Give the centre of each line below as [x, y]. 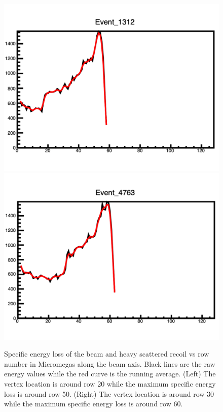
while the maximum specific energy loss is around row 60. [94, 404]
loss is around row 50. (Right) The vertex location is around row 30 [109, 393]
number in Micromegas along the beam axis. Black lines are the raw [110, 363]
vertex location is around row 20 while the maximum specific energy [110, 384]
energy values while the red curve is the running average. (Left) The [110, 374]
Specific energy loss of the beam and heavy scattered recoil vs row [107, 354]
